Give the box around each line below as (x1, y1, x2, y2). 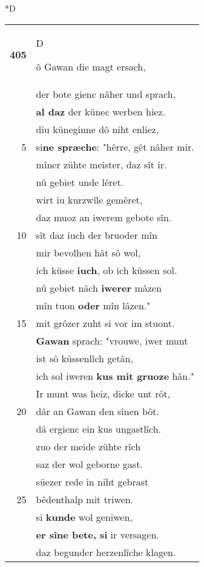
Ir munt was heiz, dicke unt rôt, (36, 386, 171, 400)
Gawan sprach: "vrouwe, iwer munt (36, 333, 188, 348)
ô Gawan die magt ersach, (36, 59, 146, 74)
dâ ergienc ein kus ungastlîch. (36, 421, 162, 436)
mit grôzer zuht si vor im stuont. (36, 315, 175, 330)
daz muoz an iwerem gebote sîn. (36, 210, 172, 224)
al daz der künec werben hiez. (36, 104, 165, 119)
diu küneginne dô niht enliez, (36, 122, 159, 136)
